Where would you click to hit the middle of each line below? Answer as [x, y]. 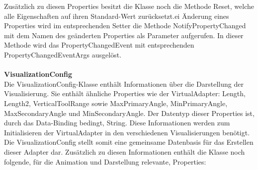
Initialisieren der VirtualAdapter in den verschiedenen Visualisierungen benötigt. [127, 132]
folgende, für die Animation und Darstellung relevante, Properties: [105, 161]
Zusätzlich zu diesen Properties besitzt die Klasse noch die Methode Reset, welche [129, 6]
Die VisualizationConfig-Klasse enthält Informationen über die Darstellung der [124, 84]
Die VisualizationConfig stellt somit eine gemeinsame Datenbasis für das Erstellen [129, 142]
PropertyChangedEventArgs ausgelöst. [63, 54]
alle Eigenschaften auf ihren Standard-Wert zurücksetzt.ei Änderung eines [117, 16]
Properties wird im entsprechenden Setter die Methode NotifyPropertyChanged [125, 26]
